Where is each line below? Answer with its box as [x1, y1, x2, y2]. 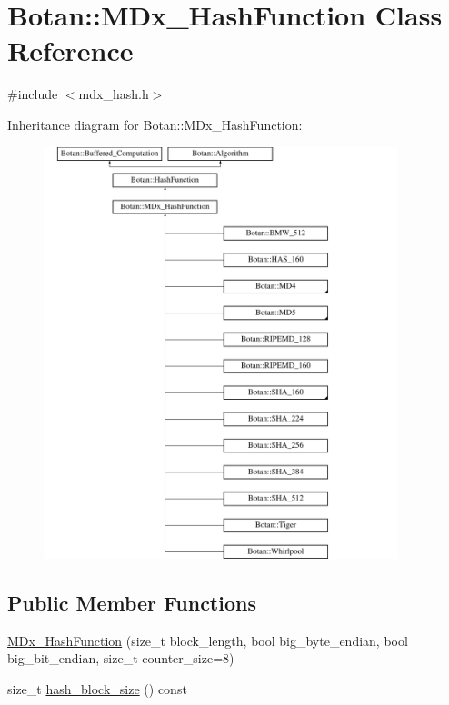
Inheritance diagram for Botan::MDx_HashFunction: [7, 114, 303, 134]
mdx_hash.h [78, 84, 149, 104]
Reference [7, 32, 134, 69]
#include [7, 84, 58, 104]
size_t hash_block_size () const [7, 680, 187, 699]
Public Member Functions [7, 589, 256, 617]
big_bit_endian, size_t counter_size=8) [7, 649, 234, 668]
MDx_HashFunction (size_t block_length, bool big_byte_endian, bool [7, 631, 408, 650]
